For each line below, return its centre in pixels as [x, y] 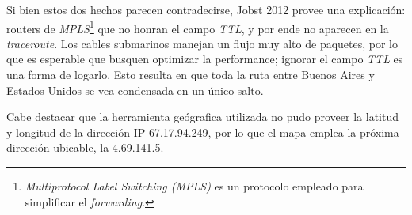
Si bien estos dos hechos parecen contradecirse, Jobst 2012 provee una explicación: [206, 9]
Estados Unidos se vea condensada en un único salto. [135, 90]
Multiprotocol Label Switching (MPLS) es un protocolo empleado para [194, 186]
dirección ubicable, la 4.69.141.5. [85, 147]
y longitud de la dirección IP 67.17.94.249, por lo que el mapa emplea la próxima [203, 132]
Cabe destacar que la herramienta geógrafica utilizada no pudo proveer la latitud [202, 117]
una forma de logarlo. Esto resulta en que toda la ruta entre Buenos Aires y [191, 75]
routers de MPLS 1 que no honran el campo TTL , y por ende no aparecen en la [198, 27]
